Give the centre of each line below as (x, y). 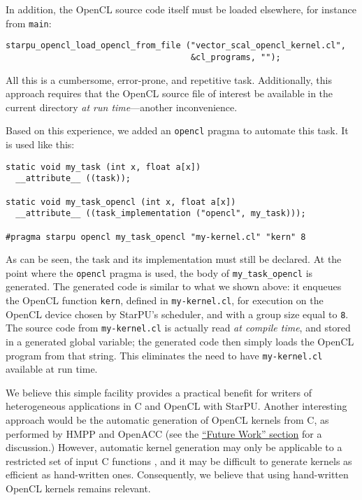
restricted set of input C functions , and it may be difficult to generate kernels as (179, 460)
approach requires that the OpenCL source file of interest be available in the (169, 93)
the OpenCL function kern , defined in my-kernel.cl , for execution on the (165, 300)
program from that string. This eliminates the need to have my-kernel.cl (164, 355)
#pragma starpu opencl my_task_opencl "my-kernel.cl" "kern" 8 (156, 237)
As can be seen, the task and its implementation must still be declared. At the (174, 259)
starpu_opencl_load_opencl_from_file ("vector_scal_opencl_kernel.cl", (176, 46)
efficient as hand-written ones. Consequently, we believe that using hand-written (177, 474)
